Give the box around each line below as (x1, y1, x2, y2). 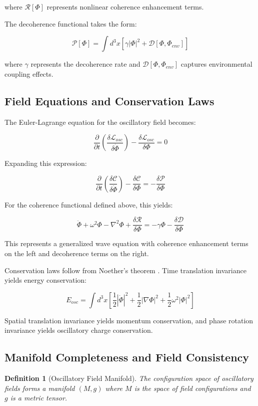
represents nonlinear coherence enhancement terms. (46, 2, 204, 12)
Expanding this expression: (4, 158, 87, 168)
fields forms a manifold (4, 382, 75, 393)
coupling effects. (4, 68, 53, 79)
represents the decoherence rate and (30, 59, 140, 69)
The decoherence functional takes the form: (4, 18, 137, 29)
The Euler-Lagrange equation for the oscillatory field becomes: (4, 116, 196, 127)
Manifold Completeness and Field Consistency (4, 349, 249, 365)
